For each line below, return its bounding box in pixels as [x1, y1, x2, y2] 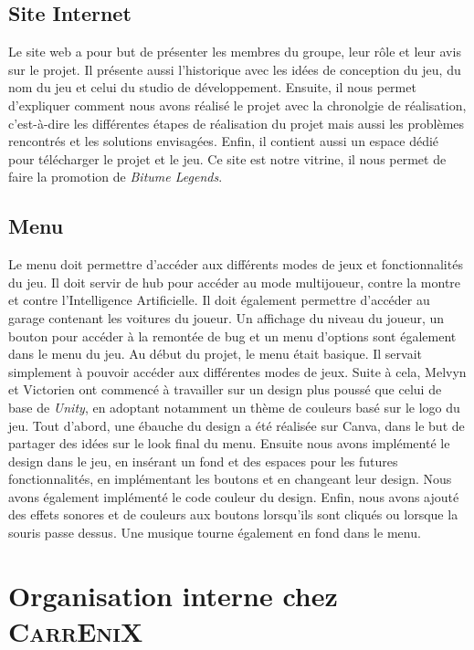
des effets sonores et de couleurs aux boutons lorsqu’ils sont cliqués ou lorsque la [8, 505, 458, 524]
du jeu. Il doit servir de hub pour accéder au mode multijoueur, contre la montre [8, 272, 461, 291]
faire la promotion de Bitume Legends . [8, 167, 223, 186]
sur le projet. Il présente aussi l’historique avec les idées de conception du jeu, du [8, 59, 461, 79]
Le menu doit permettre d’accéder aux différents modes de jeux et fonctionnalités [8, 255, 463, 274]
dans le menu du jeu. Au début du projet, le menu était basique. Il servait [8, 344, 422, 363]
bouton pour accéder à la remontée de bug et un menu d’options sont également [8, 326, 457, 345]
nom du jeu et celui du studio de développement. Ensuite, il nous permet [8, 78, 416, 97]
